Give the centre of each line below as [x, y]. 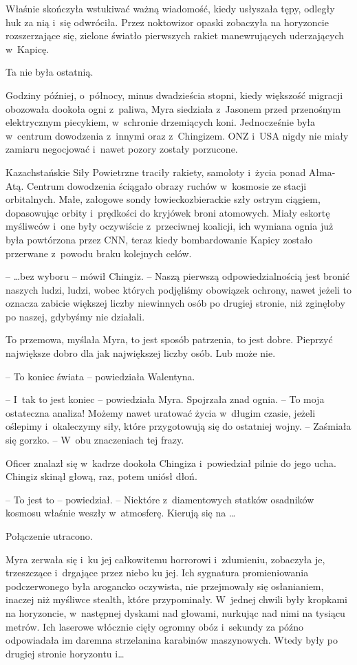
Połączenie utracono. [49, 536]
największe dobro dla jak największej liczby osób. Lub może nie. [141, 353]
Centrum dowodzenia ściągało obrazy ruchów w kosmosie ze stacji [167, 185]
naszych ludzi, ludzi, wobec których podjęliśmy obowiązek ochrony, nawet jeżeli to [179, 289]
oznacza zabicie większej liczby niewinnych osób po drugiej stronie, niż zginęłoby [175, 303]
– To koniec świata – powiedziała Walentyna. [100, 376]
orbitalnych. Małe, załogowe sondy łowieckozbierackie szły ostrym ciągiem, [163, 199]
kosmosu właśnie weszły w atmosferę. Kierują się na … [121, 513]
